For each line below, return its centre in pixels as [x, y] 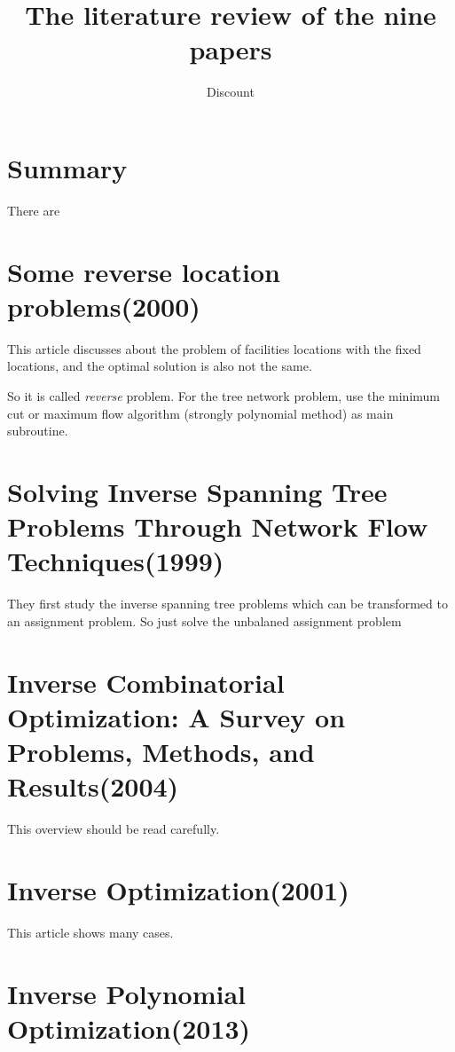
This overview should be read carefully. [114, 829]
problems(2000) [104, 306]
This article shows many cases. [90, 932]
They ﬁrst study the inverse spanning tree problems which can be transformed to [227, 604]
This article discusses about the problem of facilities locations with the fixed [214, 348]
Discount [231, 92]
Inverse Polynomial [126, 993]
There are [34, 210]
